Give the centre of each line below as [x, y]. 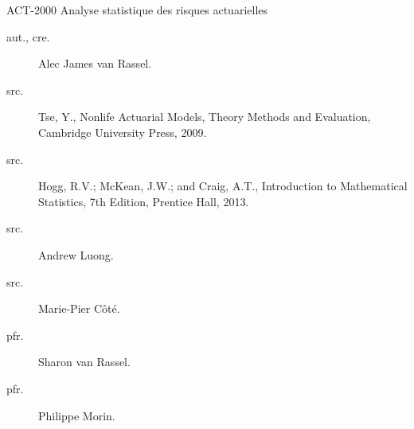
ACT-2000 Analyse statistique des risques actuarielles [137, 10]
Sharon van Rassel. [84, 362]
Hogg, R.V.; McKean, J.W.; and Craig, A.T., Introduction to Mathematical [223, 186]
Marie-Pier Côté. [79, 308]
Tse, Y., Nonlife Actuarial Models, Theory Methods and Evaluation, [205, 117]
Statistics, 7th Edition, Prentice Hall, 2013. [144, 201]
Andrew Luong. [76, 254]
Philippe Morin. [77, 415]
